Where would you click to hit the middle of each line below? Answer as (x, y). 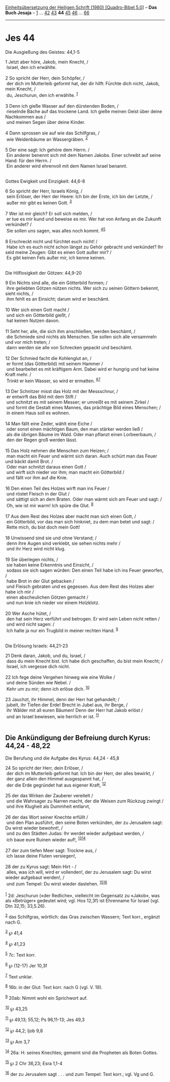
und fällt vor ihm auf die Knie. (37, 478)
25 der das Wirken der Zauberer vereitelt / (49, 796)
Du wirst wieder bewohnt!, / (34, 828)
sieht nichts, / (19, 293)
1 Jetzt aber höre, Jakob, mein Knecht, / (47, 62)
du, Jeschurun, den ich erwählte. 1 (42, 94)
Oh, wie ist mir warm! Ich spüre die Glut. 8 (50, 505)
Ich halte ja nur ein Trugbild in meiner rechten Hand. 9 (62, 630)
